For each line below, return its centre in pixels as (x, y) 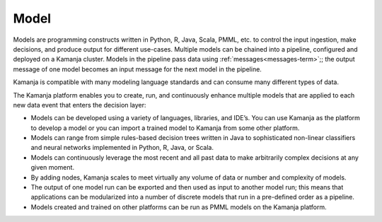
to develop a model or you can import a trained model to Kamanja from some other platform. (165, 128)
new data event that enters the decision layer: (80, 105)
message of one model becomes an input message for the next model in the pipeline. (137, 69)
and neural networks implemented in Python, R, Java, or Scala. (122, 148)
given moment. (52, 168)
